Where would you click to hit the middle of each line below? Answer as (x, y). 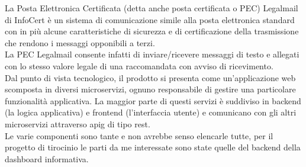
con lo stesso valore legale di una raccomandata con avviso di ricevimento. (139, 65)
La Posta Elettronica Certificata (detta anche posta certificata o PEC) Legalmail (152, 8)
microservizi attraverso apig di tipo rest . (78, 123)
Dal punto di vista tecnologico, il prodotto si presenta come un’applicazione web (150, 77)
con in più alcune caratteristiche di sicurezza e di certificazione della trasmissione (152, 31)
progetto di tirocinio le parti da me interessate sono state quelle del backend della (153, 147)
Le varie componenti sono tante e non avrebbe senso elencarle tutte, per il (139, 135)
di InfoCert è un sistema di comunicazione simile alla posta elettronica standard (150, 19)
